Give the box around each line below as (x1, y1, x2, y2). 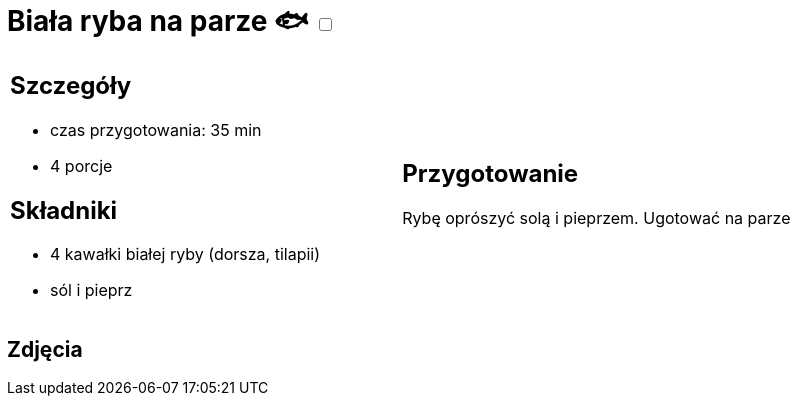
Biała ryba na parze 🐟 (7, 4, 309, 38)
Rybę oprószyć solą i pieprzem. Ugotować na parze (402, 208, 791, 229)
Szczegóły (10, 70, 132, 100)
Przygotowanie (402, 159, 579, 189)
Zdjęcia (7, 336, 83, 362)
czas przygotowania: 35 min (50, 119, 262, 140)
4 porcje (50, 155, 113, 176)
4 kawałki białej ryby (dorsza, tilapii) (50, 244, 321, 265)
